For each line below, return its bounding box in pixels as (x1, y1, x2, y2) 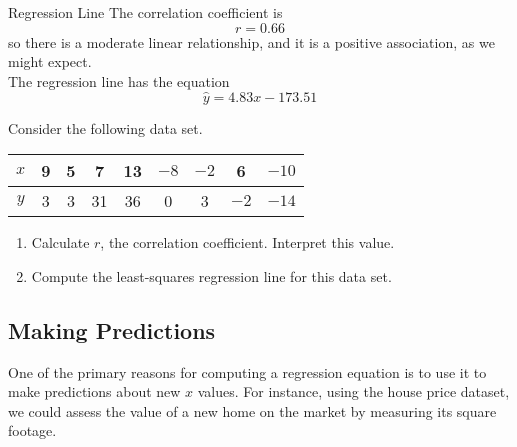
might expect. (8, 51, 92, 72)
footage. (8, 420, 57, 441)
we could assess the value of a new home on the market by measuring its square (8, 400, 497, 421)
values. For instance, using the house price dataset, (197, 381, 510, 402)
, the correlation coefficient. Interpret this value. (100, 232, 395, 253)
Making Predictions (8, 314, 216, 345)
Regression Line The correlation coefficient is (8, 2, 283, 22)
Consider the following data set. (8, 117, 203, 138)
